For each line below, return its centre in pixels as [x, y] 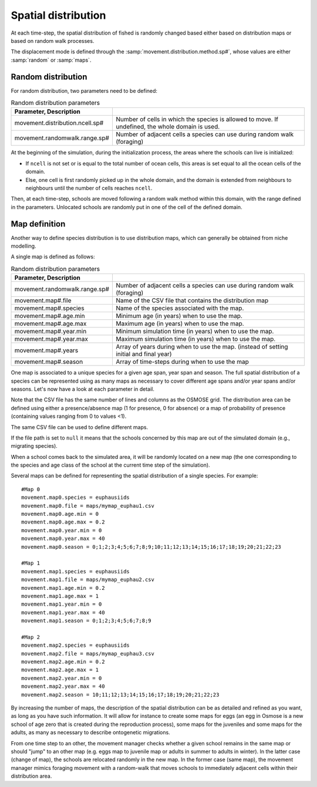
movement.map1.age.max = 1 [60, 596]
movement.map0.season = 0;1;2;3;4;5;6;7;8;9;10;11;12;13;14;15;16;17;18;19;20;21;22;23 [151, 547]
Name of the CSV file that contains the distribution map [192, 300]
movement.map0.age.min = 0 [60, 514]
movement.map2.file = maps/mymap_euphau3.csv [88, 653]
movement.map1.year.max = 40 [63, 612]
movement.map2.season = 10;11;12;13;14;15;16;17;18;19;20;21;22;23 [120, 695]
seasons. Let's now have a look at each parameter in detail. [83, 389]
